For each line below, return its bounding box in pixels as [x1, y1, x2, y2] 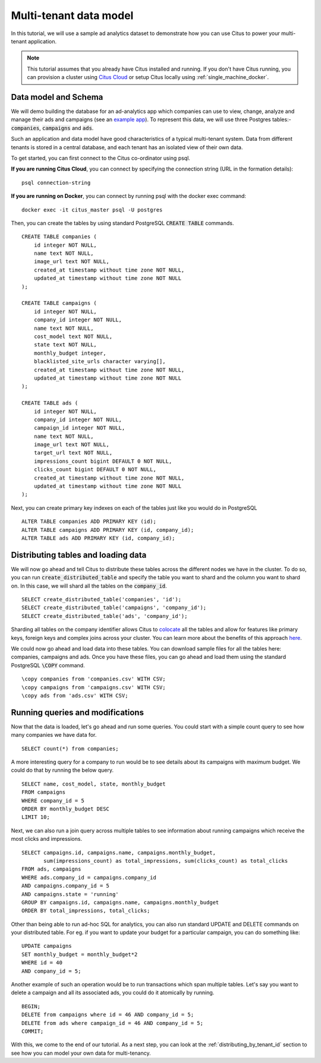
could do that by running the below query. [11, 767, 114, 774]
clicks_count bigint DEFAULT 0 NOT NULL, [33, 466, 157, 473]
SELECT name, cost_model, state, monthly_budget [21, 780, 166, 787]
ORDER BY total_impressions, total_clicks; [21, 907, 150, 914]
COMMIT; [21, 1028, 44, 1034]
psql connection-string [21, 179, 91, 186]
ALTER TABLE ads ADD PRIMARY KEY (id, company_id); [21, 535, 175, 541]
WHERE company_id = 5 [21, 797, 84, 804]
